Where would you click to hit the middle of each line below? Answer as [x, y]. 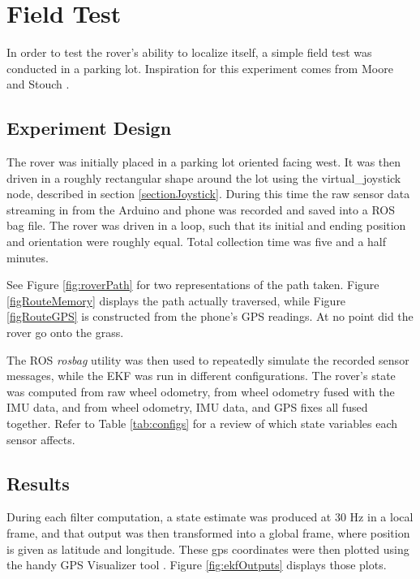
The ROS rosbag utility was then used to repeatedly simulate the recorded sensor [208, 359]
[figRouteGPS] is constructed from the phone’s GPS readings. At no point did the [210, 316]
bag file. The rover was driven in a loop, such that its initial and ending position [206, 225]
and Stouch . [38, 84]
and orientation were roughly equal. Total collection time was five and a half [197, 242]
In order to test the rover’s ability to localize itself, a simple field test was [189, 52]
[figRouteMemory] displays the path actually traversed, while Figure [176, 300]
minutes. [28, 257]
